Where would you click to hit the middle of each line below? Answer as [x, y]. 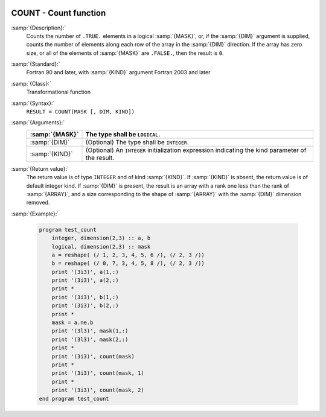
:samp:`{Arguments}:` [38, 123]
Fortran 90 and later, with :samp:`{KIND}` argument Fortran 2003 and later [118, 72]
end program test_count [74, 399]
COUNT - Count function [59, 13]
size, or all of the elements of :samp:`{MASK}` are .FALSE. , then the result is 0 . [125, 53]
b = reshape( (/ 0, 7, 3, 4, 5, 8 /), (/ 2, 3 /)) [128, 263]
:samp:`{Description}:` [39, 28]
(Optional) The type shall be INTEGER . [137, 142]
